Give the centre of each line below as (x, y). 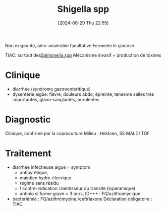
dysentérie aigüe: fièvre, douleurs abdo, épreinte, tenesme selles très (83, 94)
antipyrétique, (34, 172)
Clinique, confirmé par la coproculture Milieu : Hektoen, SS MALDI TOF (78, 133)
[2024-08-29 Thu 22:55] (83, 23)
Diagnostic (28, 120)
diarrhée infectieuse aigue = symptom (51, 167)
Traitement (28, 153)
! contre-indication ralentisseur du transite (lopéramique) (78, 188)
